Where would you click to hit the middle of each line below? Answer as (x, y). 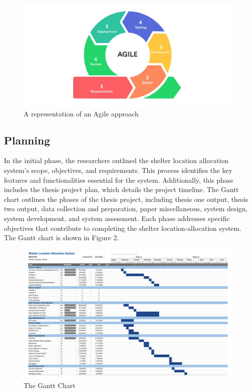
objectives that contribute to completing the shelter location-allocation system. (123, 228)
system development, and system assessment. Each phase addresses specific (117, 218)
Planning (27, 140)
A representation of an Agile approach (81, 113)
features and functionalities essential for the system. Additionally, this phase (119, 180)
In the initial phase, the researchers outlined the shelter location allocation (116, 160)
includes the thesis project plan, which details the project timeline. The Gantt (122, 189)
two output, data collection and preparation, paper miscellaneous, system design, (126, 209)
